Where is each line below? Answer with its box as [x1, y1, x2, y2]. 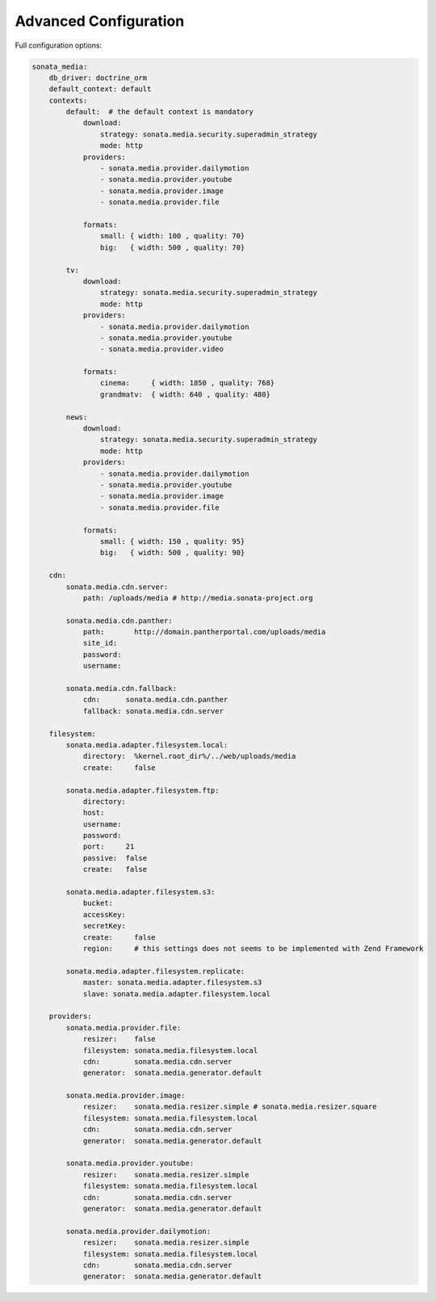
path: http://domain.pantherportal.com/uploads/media [82, 627, 326, 637]
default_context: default [48, 85, 152, 94]
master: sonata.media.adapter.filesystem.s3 [82, 978, 262, 987]
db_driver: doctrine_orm [48, 73, 148, 82]
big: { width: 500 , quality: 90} [99, 548, 245, 558]
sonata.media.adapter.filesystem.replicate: [65, 966, 245, 975]
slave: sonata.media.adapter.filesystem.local [82, 989, 270, 998]
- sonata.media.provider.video [99, 344, 224, 354]
